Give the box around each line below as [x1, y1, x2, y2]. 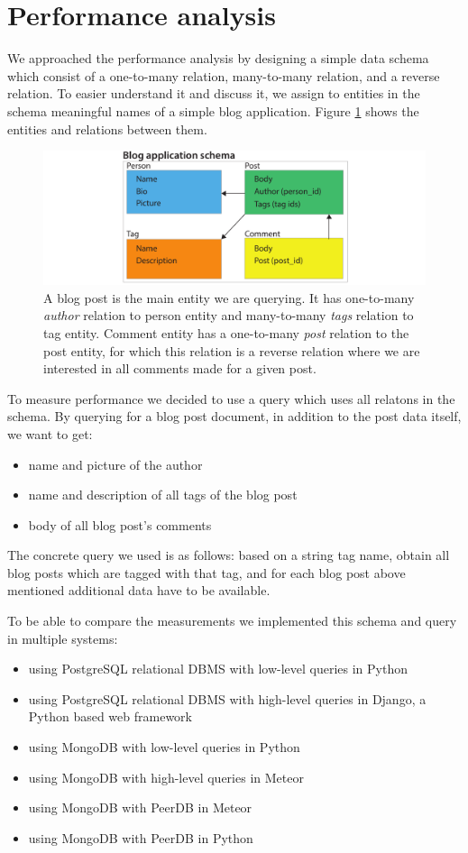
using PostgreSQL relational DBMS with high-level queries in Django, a [28, 689, 427, 708]
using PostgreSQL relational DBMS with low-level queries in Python [28, 659, 408, 678]
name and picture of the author [28, 454, 203, 473]
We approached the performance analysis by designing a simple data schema [7, 49, 429, 68]
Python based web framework [28, 707, 192, 726]
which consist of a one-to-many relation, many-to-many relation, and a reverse [7, 66, 440, 85]
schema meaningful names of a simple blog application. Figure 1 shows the [7, 101, 419, 120]
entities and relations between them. [7, 119, 207, 138]
